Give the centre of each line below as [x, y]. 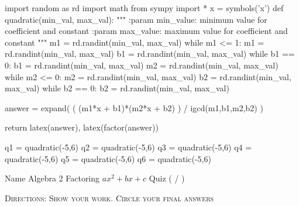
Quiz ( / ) [167, 178]
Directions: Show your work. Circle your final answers [109, 198]
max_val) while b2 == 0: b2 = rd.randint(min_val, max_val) [117, 88]
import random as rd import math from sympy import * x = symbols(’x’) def [144, 8]
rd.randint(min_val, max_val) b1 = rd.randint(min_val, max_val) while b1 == [150, 54]
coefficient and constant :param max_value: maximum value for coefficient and [146, 31]
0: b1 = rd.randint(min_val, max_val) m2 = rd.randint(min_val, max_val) [142, 65]
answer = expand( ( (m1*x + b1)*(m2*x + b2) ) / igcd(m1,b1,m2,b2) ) [134, 107]
